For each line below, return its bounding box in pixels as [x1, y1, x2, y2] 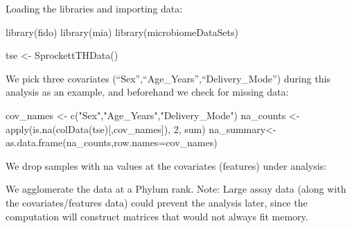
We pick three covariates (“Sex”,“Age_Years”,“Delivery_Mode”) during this [6, 71, 331, 85]
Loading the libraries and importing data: [6, 1, 183, 15]
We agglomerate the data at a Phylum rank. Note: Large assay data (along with [6, 182, 346, 196]
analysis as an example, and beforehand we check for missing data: [6, 85, 289, 99]
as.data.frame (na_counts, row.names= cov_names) [6, 135, 218, 150]
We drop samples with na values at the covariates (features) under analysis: [6, 158, 327, 173]
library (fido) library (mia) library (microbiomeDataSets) [6, 24, 238, 39]
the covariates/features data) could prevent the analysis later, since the [6, 195, 308, 209]
